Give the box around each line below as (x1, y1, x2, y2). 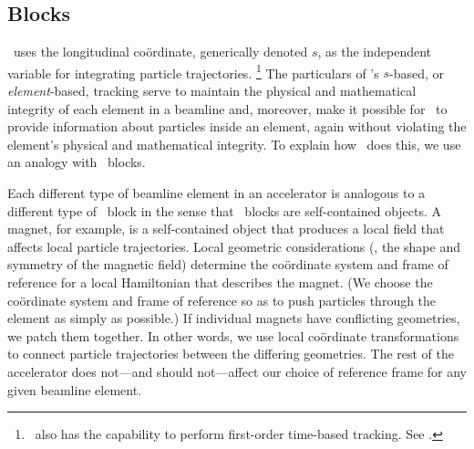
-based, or (389, 63, 445, 82)
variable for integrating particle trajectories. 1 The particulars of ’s (7, 60, 379, 82)
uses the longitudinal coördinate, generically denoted (13, 42, 308, 61)
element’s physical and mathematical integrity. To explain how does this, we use (7, 134, 461, 153)
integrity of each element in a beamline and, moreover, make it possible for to (7, 99, 448, 118)
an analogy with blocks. (7, 152, 146, 172)
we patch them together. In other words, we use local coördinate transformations (7, 326, 459, 345)
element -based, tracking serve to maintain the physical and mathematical (7, 81, 417, 100)
